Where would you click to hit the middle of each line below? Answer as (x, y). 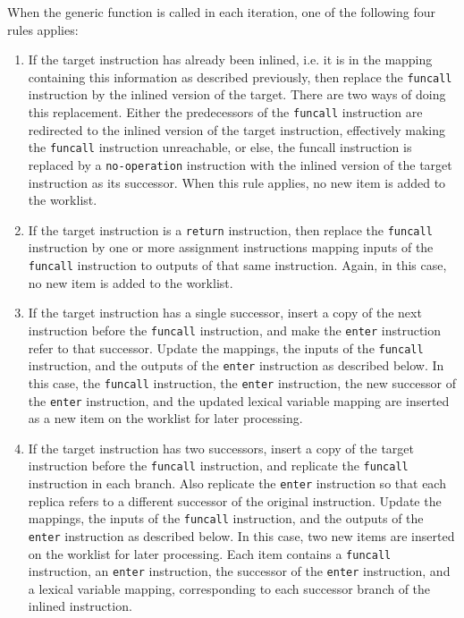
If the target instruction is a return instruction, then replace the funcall (230, 229)
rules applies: (43, 29)
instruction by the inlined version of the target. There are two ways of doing (237, 94)
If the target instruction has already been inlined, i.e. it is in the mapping (230, 59)
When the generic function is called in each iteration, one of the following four (221, 12)
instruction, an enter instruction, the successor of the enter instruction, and (239, 571)
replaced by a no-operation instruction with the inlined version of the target (240, 164)
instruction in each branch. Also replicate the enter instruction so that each (237, 483)
